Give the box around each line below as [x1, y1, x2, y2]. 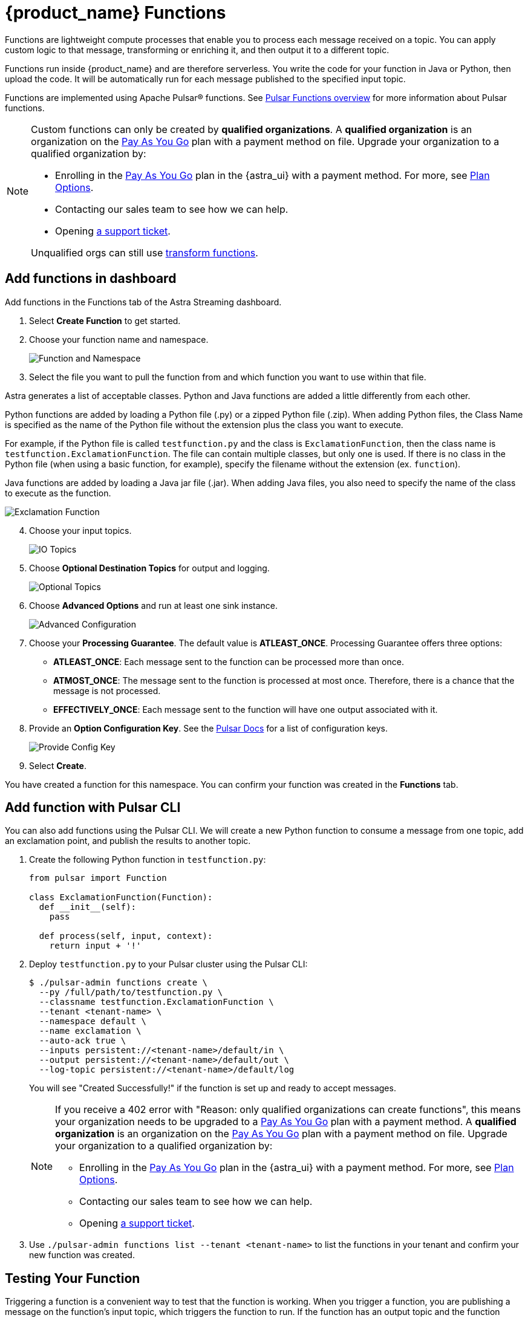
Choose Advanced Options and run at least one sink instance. [29, 600, 278, 611]
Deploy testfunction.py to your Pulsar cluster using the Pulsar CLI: [29, 959, 308, 970]
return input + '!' [49, 941, 142, 951]
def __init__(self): [39, 902, 137, 912]
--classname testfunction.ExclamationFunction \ [39, 997, 274, 1007]
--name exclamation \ [39, 1026, 142, 1036]
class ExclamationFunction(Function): [29, 892, 213, 903]
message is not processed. [53, 685, 161, 696]
